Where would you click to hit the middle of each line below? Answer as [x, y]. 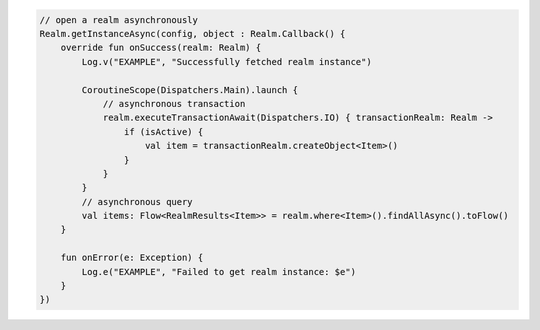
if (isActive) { [163, 131]
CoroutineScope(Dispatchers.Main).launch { [190, 89]
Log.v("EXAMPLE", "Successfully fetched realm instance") [226, 61]
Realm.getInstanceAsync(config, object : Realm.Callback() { [192, 33]
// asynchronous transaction [174, 103]
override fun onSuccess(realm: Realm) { [161, 48]
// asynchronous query [137, 201]
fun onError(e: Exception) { [132, 258]
